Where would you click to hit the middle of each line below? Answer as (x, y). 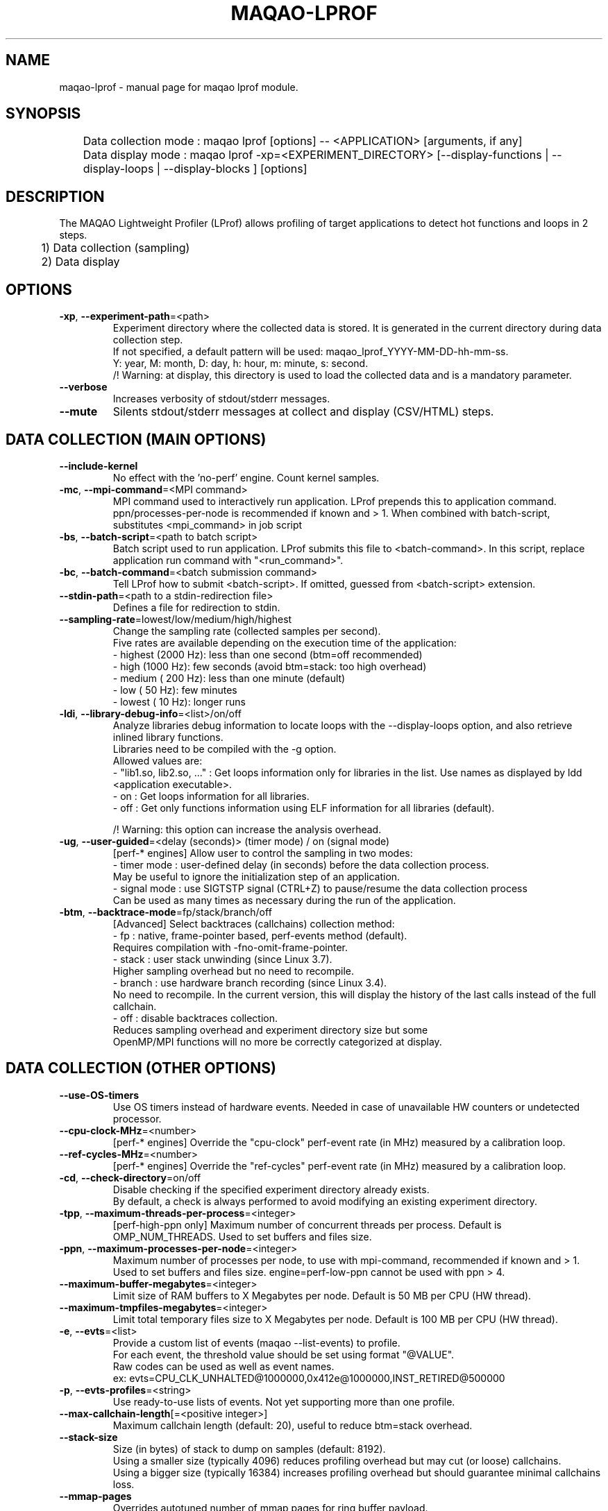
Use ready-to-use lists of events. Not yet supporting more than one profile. (284, 1401)
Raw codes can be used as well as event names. (223, 1366)
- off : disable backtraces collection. (195, 1018)
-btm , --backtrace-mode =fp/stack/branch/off (166, 912)
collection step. (148, 340)
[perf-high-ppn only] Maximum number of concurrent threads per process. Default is (307, 1224)
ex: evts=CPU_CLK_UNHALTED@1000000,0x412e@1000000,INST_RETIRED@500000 (309, 1378)
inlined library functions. (168, 737)
